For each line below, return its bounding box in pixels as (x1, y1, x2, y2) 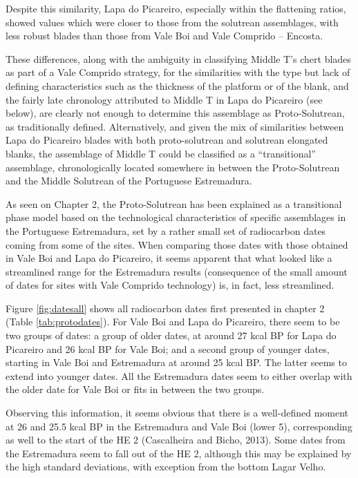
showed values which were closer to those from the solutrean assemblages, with (6, 15, 339, 29)
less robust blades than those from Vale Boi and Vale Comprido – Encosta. (6, 28, 323, 43)
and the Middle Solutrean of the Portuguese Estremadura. (6, 173, 252, 188)
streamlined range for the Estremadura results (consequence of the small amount (6, 264, 348, 278)
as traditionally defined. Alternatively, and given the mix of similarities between (6, 119, 344, 133)
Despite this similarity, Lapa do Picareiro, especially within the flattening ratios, (6, 1, 346, 15)
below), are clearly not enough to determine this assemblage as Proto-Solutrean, (6, 106, 345, 120)
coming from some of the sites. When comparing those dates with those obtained (6, 237, 348, 251)
